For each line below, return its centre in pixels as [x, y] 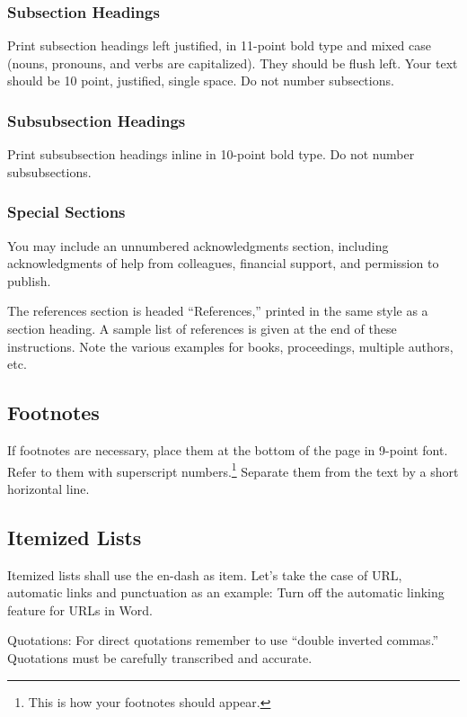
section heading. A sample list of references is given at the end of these [202, 328]
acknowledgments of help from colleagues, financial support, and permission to [223, 263]
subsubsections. [49, 171]
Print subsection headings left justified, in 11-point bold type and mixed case [219, 45]
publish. [29, 280]
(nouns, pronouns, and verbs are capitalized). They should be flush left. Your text [233, 63]
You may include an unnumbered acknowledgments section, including [198, 245]
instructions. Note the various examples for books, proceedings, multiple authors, [230, 346]
